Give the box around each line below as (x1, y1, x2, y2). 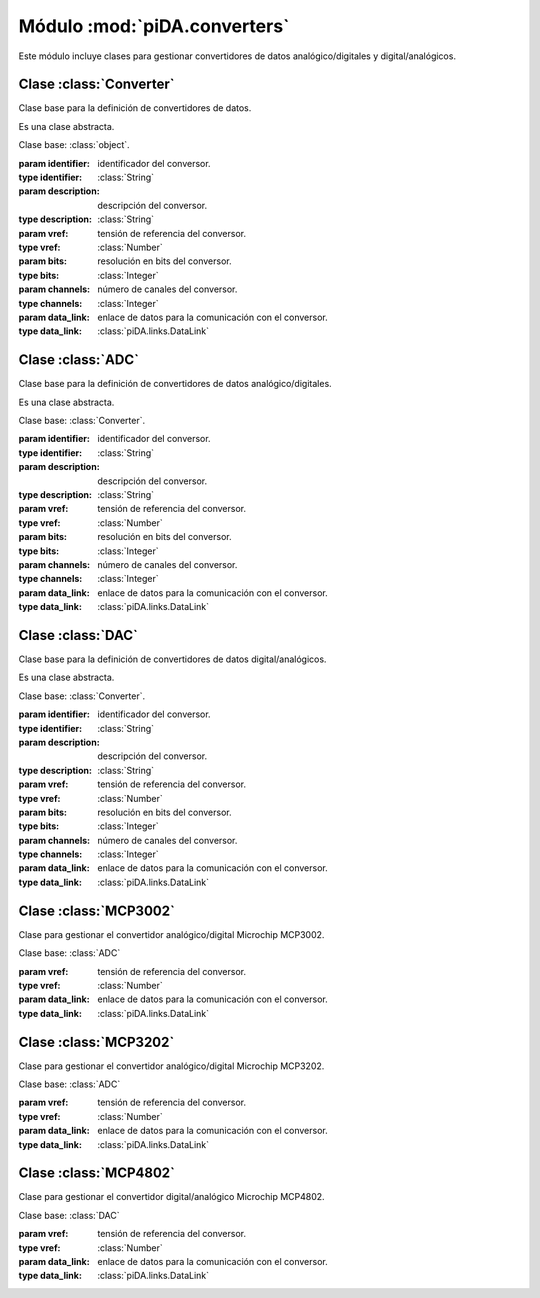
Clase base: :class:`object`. (18, 139, 130, 151)
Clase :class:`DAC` (18, 626, 139, 644)
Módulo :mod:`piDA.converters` (18, 15, 290, 37)
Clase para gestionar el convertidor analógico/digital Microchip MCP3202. (18, 1060, 325, 1072)
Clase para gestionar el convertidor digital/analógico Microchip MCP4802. (18, 1191, 325, 1203)
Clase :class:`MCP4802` (18, 1165, 175, 1182)
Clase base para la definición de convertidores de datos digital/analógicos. (18, 653, 327, 665)
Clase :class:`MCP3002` (18, 902, 175, 919)
